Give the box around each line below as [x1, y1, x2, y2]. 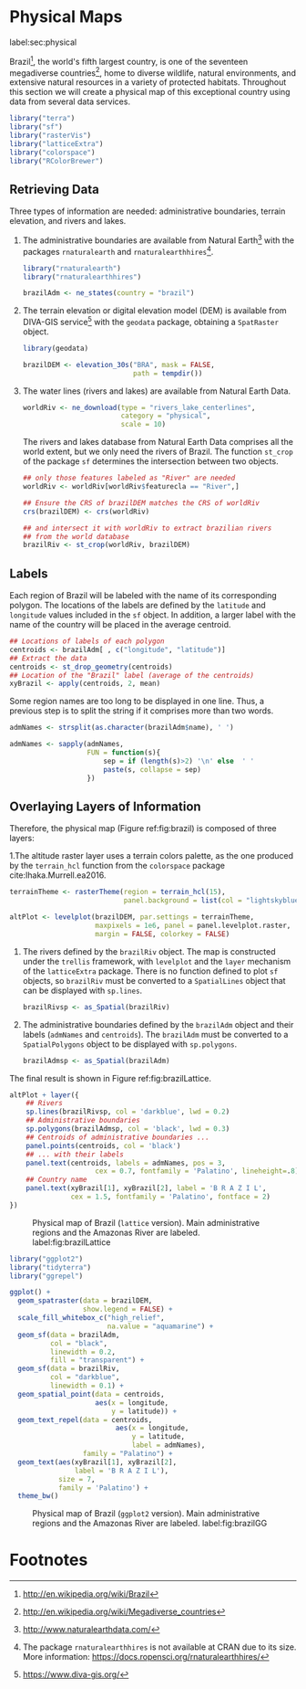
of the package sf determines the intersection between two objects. [22, 456, 280, 467]
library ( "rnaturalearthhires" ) [22, 272, 142, 281]
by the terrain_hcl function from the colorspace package [9, 860, 226, 871]
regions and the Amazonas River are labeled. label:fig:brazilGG [32, 1518, 268, 1529]
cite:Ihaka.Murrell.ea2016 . [9, 870, 107, 881]
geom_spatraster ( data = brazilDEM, [17, 1296, 153, 1305]
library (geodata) [22, 343, 89, 353]
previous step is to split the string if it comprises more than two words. [9, 705, 274, 716]
